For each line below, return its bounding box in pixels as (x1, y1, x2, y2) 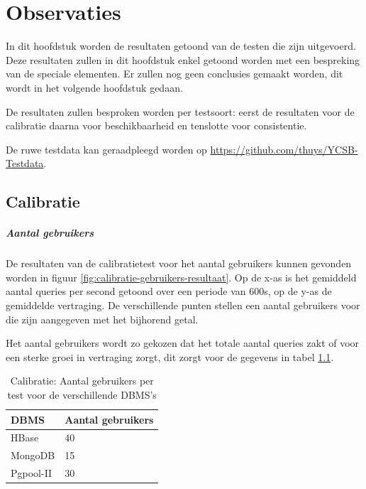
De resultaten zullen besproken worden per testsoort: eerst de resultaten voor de (6, 104, 355, 119)
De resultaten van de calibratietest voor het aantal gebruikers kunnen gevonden (6, 256, 352, 271)
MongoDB (11, 448, 55, 463)
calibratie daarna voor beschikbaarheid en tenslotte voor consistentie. (6, 118, 307, 133)
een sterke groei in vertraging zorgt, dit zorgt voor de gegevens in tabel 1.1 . (6, 349, 334, 364)
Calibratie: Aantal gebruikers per (10, 373, 154, 388)
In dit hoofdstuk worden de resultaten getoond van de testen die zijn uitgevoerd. (6, 38, 356, 53)
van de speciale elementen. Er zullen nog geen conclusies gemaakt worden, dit (6, 66, 343, 81)
